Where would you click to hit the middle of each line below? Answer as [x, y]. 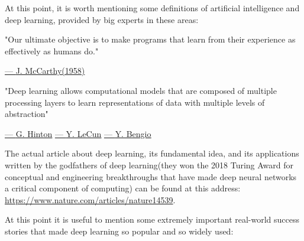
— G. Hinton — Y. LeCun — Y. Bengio [78, 133]
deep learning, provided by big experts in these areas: [102, 19]
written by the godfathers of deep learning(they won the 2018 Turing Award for [149, 165]
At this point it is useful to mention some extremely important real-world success [152, 219]
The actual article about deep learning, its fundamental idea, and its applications [152, 153]
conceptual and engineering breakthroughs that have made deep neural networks [151, 176]
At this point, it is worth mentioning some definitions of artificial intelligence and [152, 8]
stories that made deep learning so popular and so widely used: [119, 231]
